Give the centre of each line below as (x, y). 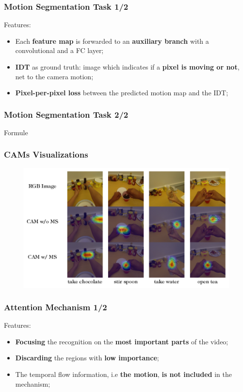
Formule (16, 132)
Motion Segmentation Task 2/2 (66, 114)
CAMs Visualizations (46, 154)
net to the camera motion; (54, 76)
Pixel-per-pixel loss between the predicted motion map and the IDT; (122, 93)
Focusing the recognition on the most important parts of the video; (122, 341)
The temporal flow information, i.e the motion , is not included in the (123, 374)
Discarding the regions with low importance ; (87, 358)
